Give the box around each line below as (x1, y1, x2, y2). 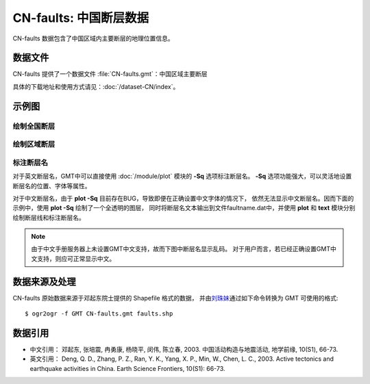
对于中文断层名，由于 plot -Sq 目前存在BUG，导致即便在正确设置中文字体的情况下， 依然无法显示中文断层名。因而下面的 (12, 194, 354, 202)
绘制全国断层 (12, 121, 56, 131)
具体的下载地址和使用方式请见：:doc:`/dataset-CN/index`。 (12, 82, 180, 90)
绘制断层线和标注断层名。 (12, 213, 85, 222)
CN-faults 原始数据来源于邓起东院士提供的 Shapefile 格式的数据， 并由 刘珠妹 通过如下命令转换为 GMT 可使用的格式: (12, 294, 338, 302)
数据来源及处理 (12, 276, 76, 287)
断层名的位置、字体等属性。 (12, 181, 91, 190)
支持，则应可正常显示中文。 (36, 254, 116, 263)
